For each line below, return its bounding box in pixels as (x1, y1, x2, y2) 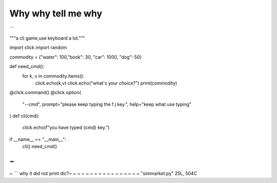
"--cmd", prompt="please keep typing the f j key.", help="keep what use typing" (22, 101, 192, 107)
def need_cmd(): (9, 63, 45, 69)
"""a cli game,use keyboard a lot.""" (9, 35, 86, 41)
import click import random (9, 44, 67, 51)
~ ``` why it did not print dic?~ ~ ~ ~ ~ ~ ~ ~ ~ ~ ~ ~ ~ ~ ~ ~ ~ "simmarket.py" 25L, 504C (9, 170, 197, 177)
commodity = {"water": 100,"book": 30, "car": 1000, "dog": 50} (9, 54, 142, 60)
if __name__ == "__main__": (9, 136, 67, 142)
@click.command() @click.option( (9, 89, 82, 96)
